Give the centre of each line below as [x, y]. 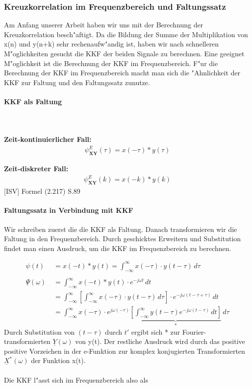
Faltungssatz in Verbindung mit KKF [69, 210]
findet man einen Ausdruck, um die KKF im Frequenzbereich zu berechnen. [118, 248]
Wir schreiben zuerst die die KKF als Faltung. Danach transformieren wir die [121, 229]
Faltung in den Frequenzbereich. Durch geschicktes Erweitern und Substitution [123, 239]
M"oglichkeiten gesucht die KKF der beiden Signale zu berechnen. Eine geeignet [124, 53]
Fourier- [194, 331]
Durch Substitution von [39, 331]
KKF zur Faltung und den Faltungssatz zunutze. [77, 82]
